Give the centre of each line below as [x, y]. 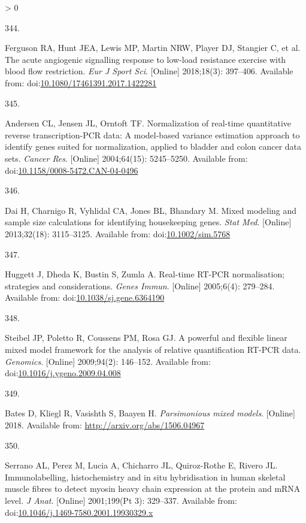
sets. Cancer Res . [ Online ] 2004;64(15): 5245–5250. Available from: [126, 158]
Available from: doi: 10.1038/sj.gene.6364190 [85, 297]
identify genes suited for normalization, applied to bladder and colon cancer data [153, 146]
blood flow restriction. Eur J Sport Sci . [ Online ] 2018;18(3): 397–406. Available [149, 71]
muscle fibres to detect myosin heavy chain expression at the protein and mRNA [153, 489]
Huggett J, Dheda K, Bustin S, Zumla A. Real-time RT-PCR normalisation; [145, 274]
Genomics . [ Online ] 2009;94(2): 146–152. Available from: [108, 361]
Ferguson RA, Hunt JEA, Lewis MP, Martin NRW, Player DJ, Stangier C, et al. [153, 48]
